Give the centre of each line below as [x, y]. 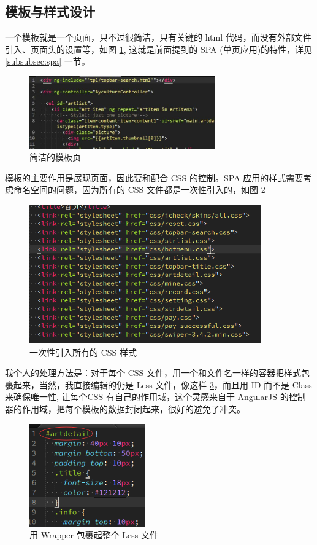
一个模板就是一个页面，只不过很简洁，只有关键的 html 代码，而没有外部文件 [158, 37]
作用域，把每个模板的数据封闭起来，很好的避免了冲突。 [133, 409]
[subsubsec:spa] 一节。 [48, 61]
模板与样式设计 [50, 11]
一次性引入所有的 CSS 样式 [83, 352]
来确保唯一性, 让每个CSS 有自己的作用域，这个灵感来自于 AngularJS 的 [147, 397]
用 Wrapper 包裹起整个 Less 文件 [94, 535]
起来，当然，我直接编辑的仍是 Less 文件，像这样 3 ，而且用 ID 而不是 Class [162, 384]
